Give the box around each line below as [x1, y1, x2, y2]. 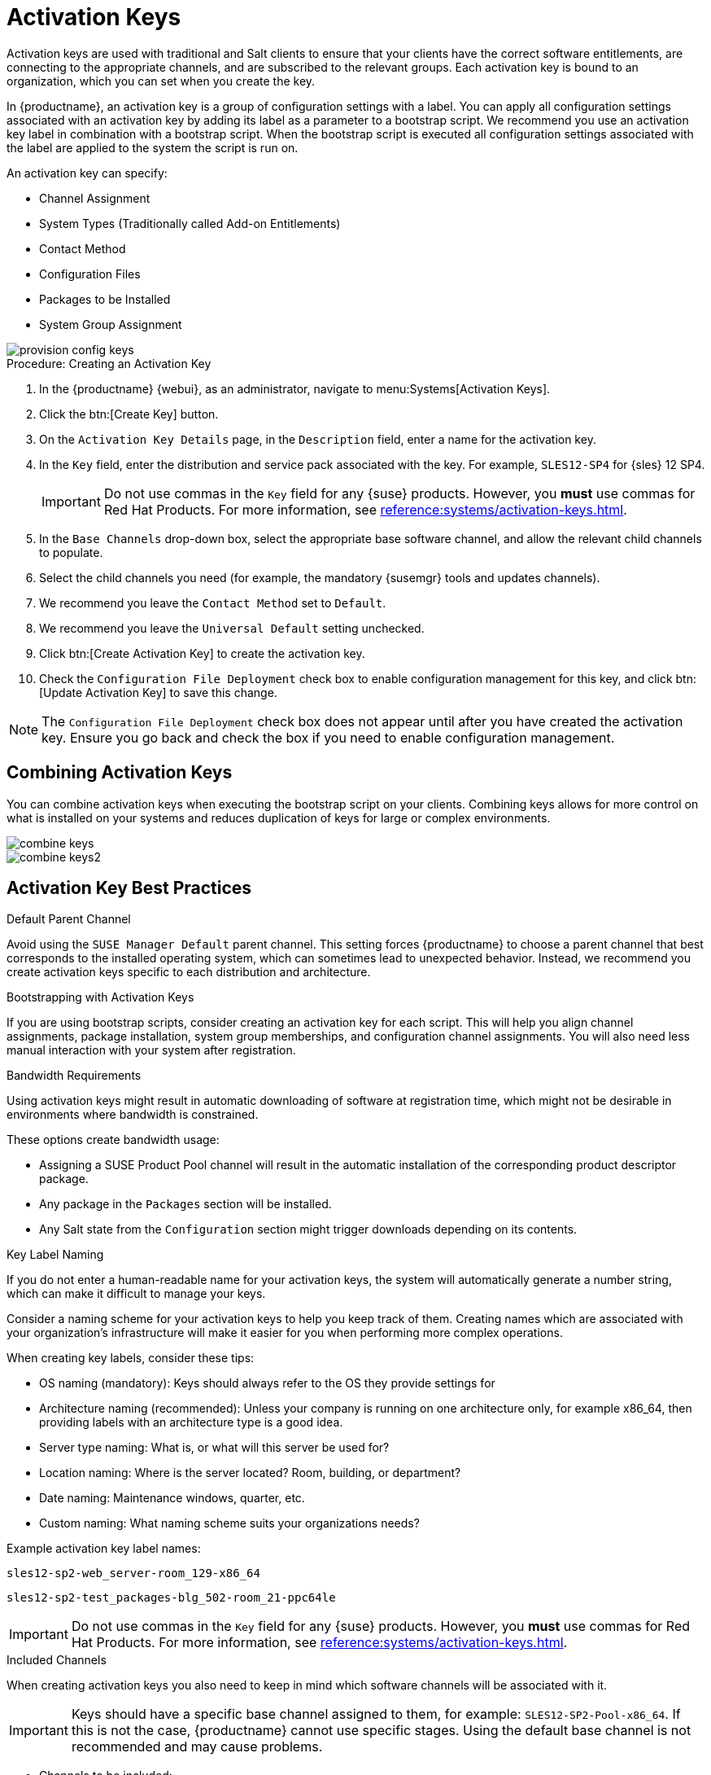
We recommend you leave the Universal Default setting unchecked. [39, 620, 425, 635]
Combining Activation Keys [7, 762, 233, 783]
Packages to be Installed [39, 291, 171, 306]
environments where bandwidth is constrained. [7, 1107, 259, 1122]
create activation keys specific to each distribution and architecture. [7, 965, 371, 980]
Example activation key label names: [7, 1541, 201, 1556]
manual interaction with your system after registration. [7, 1043, 296, 1058]
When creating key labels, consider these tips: [7, 1351, 255, 1365]
